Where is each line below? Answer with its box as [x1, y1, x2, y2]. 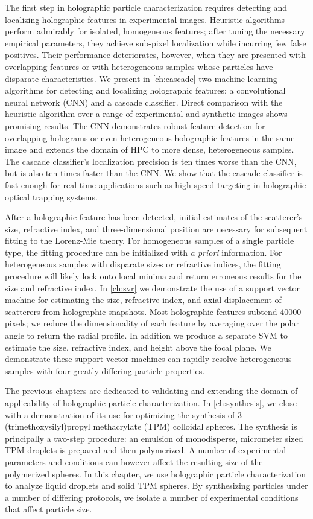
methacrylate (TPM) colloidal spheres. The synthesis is [93, 420, 297, 433]
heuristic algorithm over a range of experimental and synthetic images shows [5, 107, 288, 120]
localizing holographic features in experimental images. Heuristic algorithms [5, 13, 285, 25]
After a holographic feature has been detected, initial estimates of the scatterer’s [5, 211, 303, 223]
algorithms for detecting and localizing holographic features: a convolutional [5, 84, 286, 97]
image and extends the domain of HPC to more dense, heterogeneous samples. [5, 143, 294, 156]
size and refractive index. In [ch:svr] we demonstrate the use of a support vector [5, 281, 300, 294]
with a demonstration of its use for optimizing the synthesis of [5, 408, 235, 421]
